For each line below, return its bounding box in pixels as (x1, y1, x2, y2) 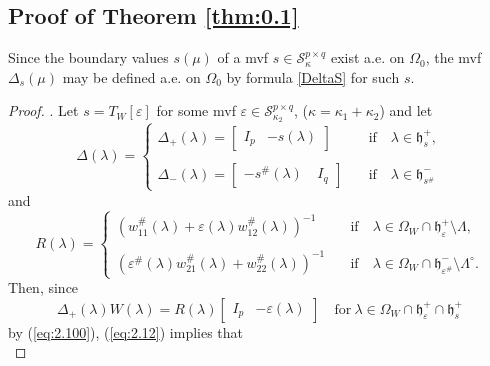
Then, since (8, 277, 79, 298)
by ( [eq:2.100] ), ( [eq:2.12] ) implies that (8, 321, 244, 342)
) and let (379, 100, 433, 121)
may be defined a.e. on (62, 66, 201, 87)
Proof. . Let (8, 100, 79, 121)
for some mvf (156, 100, 236, 121)
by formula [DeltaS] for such (226, 66, 400, 87)
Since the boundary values (8, 47, 169, 68)
